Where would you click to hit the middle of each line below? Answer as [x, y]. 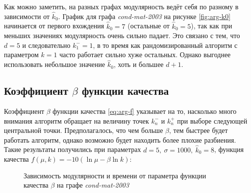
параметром [21, 54]
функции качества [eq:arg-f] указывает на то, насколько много [145, 111]
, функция [229, 149]
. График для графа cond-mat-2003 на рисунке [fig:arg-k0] [144, 16]
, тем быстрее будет [198, 130]
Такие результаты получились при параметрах [73, 149]
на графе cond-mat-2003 [93, 185]
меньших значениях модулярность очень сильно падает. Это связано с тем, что [122, 35]
